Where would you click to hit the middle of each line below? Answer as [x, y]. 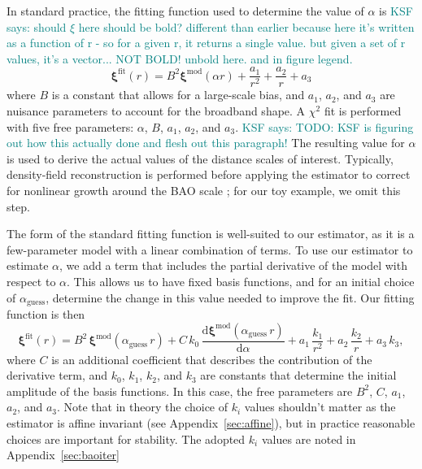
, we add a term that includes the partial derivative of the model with [233, 265]
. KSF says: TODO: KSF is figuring [324, 126]
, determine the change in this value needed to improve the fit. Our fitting [230, 297]
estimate [28, 265]
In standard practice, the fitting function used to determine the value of [185, 11]
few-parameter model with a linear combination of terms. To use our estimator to [210, 249]
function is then [46, 314]
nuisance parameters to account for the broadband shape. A [156, 111]
